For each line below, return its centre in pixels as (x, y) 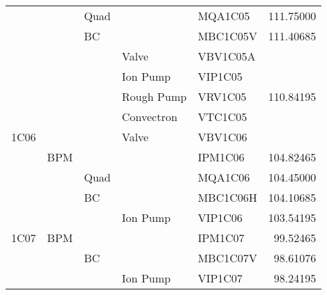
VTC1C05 (222, 117)
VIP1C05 (220, 76)
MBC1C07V (227, 258)
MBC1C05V (227, 36)
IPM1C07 (221, 238)
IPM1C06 (221, 157)
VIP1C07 (220, 278)
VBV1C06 (222, 137)
